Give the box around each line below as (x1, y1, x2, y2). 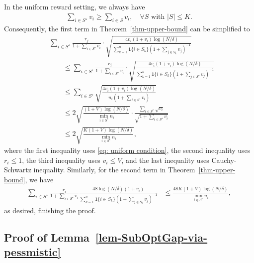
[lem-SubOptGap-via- (95, 229, 208, 245)
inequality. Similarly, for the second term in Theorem (33, 164, 195, 175)
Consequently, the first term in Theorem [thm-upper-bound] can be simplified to (4, 23, 250, 34)
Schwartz (4, 164, 31, 175)
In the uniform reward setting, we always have (4, 1, 145, 11)
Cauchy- (211, 154, 237, 165)
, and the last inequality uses (121, 154, 209, 165)
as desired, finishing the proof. (4, 205, 96, 215)
